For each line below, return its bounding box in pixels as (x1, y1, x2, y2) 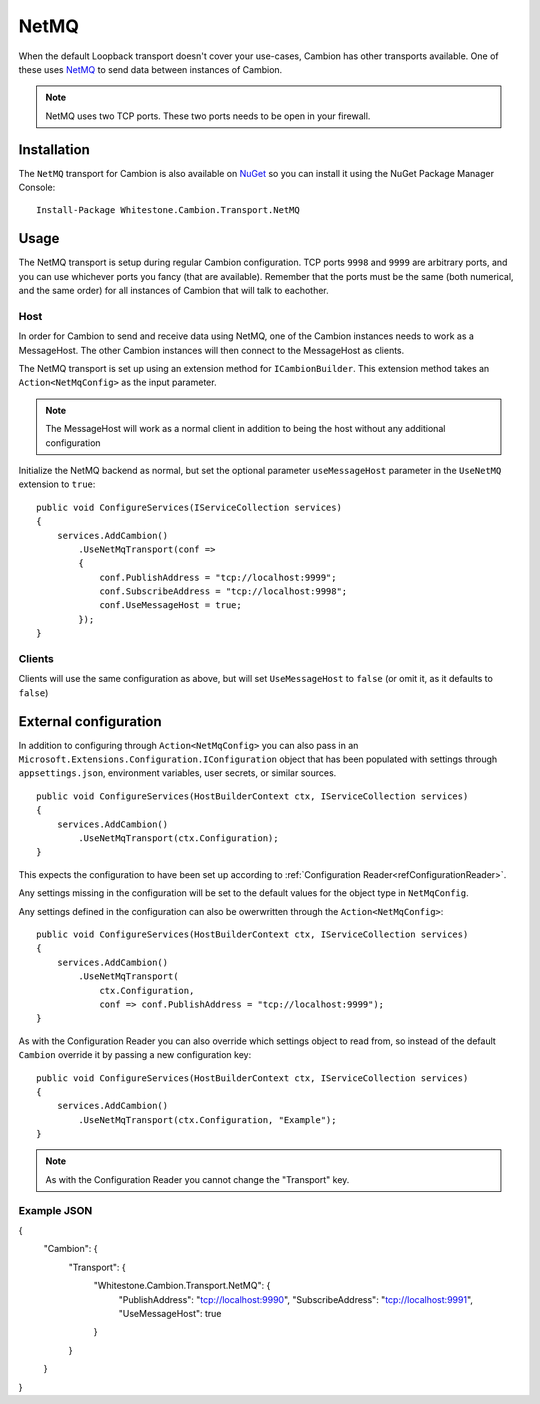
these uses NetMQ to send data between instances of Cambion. (18, 63, 283, 75)
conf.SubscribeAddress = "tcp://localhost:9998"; (99, 586, 348, 597)
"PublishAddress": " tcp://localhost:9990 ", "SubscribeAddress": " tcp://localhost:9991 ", (118, 1293, 474, 1305)
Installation (18, 141, 90, 158)
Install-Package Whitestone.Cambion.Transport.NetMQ (36, 205, 300, 216)
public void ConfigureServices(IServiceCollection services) (36, 501, 342, 513)
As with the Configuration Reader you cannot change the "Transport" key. (45, 1173, 350, 1185)
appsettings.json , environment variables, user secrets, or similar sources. (18, 767, 337, 779)
